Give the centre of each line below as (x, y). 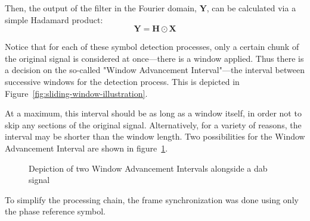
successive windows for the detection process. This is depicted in (122, 81)
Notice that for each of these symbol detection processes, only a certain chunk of (152, 47)
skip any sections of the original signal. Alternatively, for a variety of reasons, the (153, 124)
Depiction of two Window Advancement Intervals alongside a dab (148, 168)
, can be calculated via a (251, 8)
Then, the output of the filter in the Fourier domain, (101, 8)
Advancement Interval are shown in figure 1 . (86, 148)
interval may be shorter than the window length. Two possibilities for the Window (155, 136)
